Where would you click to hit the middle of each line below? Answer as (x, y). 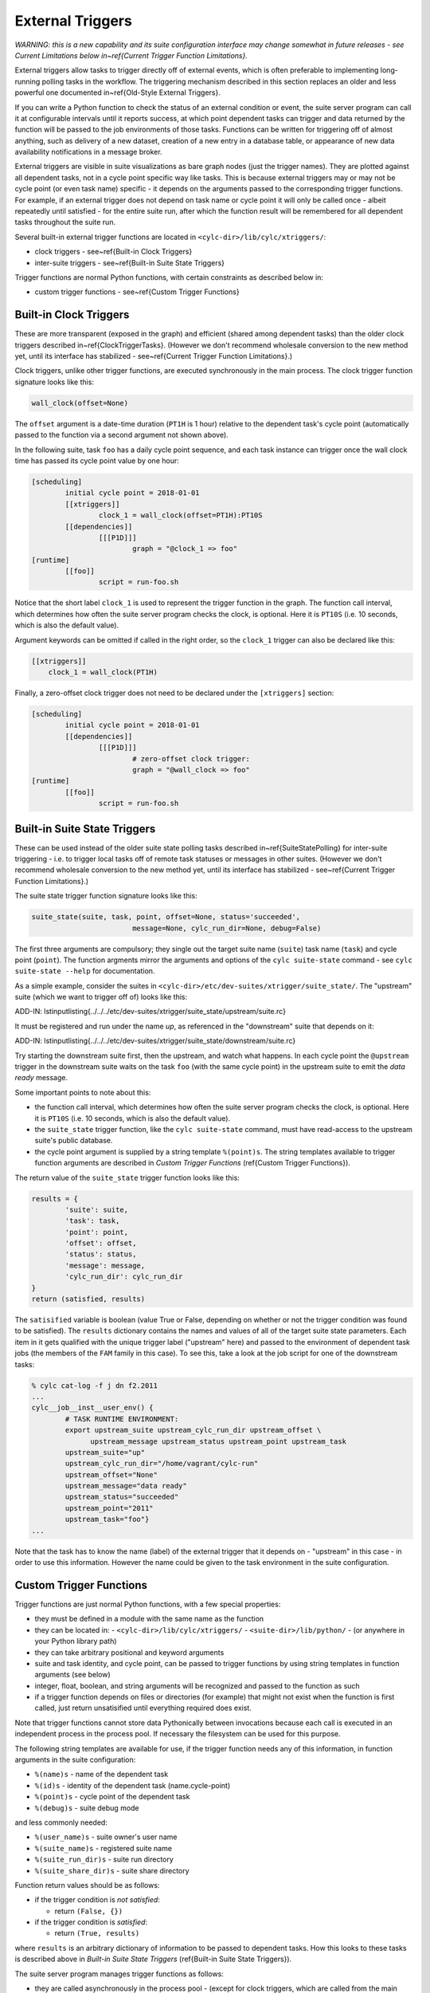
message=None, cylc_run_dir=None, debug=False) (227, 928)
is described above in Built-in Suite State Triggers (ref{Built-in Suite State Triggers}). (153, 1959)
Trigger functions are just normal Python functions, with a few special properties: (148, 1604)
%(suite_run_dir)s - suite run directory (104, 1859)
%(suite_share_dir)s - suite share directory (112, 1870)
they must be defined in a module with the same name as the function (149, 1619)
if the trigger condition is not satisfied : (98, 1900)
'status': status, (101, 1254)
